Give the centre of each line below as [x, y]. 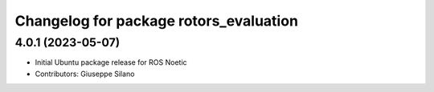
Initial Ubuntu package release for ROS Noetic [111, 62]
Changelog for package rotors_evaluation [157, 21]
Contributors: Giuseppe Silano [85, 74]
